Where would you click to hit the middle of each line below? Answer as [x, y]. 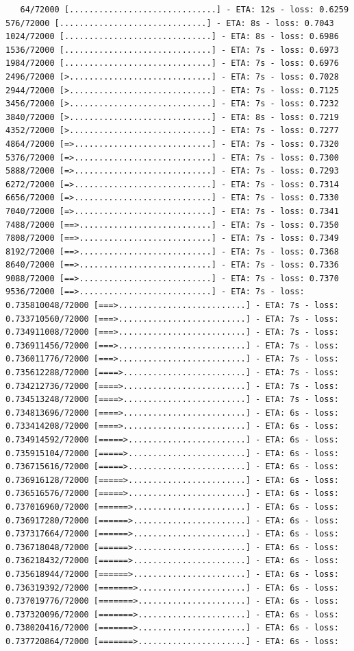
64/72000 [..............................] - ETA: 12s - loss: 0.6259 [185, 10]
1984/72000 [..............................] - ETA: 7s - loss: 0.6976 [172, 63]
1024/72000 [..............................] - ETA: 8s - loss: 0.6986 [172, 37]
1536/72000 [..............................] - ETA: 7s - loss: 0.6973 [172, 50]
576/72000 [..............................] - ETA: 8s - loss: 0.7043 [170, 23]
